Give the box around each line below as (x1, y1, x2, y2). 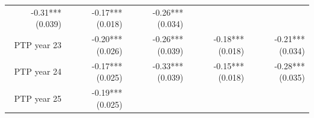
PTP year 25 (14, 92, 62, 104)
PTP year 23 (14, 38, 62, 51)
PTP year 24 (14, 65, 62, 78)
